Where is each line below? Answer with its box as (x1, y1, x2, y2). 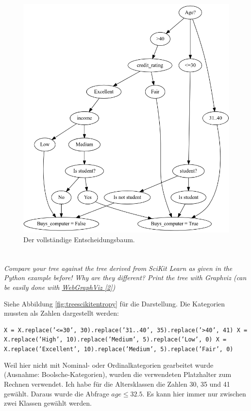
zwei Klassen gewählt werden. (4, 398, 92, 408)
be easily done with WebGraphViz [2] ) (4, 282, 116, 292)
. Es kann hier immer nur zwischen (142, 388, 246, 398)
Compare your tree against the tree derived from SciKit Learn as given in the (4, 263, 233, 273)
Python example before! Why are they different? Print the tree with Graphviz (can (4, 272, 247, 283)
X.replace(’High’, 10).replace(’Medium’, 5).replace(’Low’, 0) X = (4, 336, 227, 343)
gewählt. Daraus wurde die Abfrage (4, 388, 109, 398)
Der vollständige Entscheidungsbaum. (23, 234, 135, 244)
